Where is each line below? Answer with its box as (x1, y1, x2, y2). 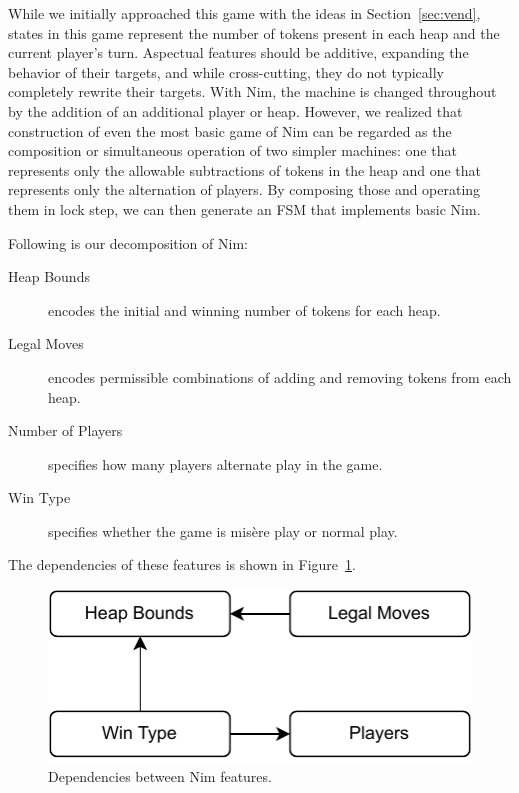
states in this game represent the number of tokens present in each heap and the (8, 22, 500, 43)
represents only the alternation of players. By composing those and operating (8, 179, 481, 200)
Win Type (8, 487, 71, 508)
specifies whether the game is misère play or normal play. (48, 520, 398, 541)
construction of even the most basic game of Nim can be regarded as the (8, 120, 452, 141)
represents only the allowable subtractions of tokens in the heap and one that (8, 159, 482, 180)
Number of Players (8, 420, 123, 441)
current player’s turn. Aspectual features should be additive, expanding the (8, 42, 469, 63)
